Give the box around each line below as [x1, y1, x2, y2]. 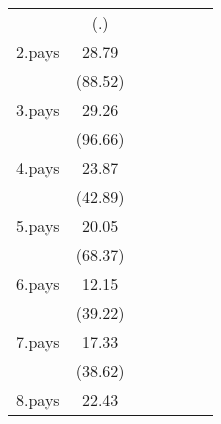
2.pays [16, 40, 60, 63]
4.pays [16, 156, 60, 179]
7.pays [16, 330, 60, 353]
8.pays [16, 388, 60, 411]
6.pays [16, 272, 60, 295]
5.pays [16, 214, 60, 237]
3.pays [16, 98, 60, 121]
